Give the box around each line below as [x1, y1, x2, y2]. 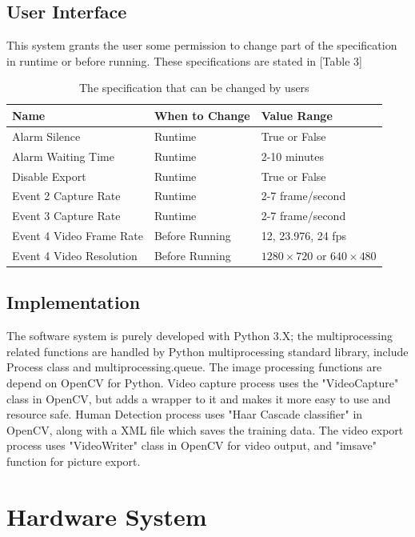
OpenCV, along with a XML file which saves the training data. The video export [6, 421, 404, 438]
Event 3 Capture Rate [12, 207, 121, 224]
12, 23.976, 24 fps [261, 227, 346, 244]
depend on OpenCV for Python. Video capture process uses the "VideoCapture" [6, 374, 399, 391]
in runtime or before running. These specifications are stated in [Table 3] [6, 52, 363, 69]
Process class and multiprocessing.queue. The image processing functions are [6, 359, 382, 375]
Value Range [261, 106, 333, 123]
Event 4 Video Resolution [12, 246, 138, 263]
